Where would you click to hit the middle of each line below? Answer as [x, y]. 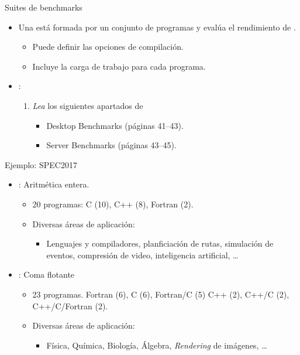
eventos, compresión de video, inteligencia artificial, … [142, 255]
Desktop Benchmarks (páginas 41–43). [115, 125]
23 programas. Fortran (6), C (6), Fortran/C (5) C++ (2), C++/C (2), [161, 294]
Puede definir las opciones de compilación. [108, 47]
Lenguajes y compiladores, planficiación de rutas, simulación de [160, 243]
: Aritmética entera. [54, 184]
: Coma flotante [46, 274]
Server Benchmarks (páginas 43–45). [111, 145]
